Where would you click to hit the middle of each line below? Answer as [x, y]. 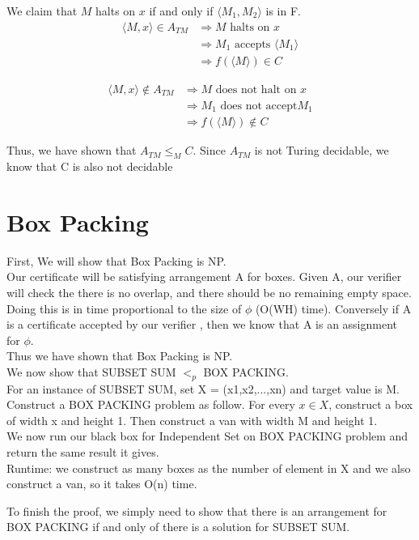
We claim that [42, 11]
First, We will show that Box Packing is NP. [116, 260]
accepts [252, 44]
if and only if [181, 11]
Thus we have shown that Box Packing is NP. [120, 356]
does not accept [259, 106]
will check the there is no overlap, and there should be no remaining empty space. [209, 292]
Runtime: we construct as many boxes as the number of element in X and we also [209, 468]
